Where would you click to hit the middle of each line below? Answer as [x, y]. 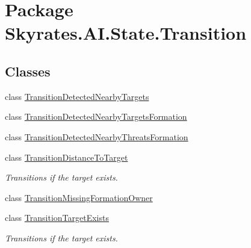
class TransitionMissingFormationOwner [79, 197]
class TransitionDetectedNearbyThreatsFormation [97, 136]
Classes [28, 71]
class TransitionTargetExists [57, 218]
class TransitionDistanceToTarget [67, 157]
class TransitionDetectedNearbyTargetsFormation [96, 116]
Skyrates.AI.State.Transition [126, 33]
